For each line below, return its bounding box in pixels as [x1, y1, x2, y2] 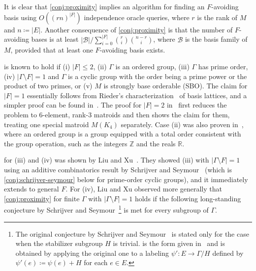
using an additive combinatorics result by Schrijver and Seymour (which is [4, 164, 232, 174]
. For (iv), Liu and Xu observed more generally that [65, 184, 222, 194]
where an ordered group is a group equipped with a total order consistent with [4, 129, 241, 139]
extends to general [4, 184, 59, 194]
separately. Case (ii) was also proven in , [121, 119, 244, 129]
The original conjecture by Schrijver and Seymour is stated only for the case [15, 228, 249, 239]
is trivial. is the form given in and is [113, 238, 225, 248]
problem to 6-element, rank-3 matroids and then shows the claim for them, [4, 109, 230, 119]
